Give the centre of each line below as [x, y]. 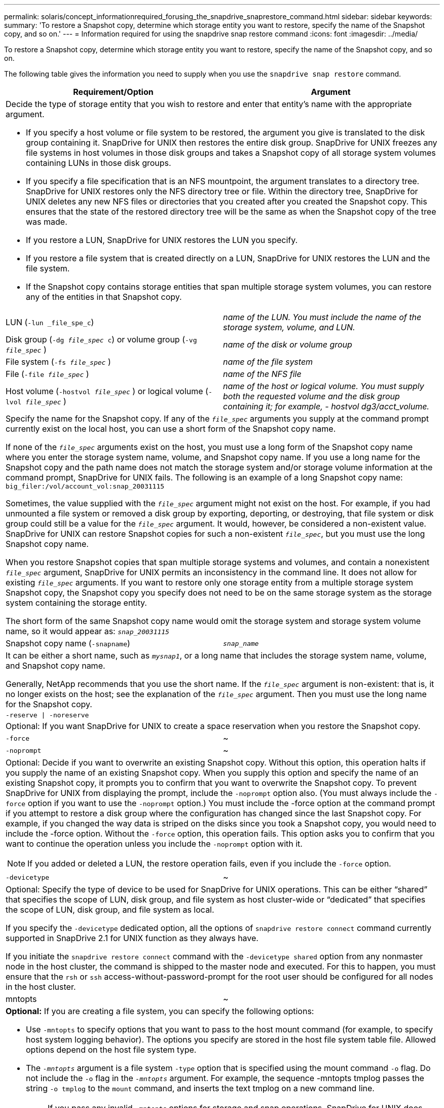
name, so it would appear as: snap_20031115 [87, 631]
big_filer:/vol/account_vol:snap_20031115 [85, 486]
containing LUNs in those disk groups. [99, 163]
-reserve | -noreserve [47, 715]
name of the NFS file [262, 374]
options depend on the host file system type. [111, 1050]
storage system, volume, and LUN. [289, 327]
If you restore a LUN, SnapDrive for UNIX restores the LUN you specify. [162, 240]
